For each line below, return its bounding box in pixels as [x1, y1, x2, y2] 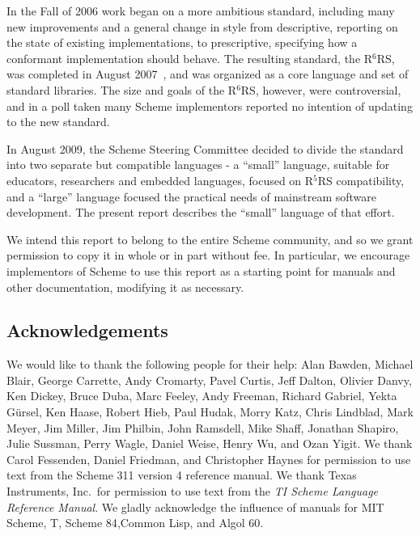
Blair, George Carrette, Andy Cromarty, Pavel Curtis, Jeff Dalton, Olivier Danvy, [6, 371, 412, 388]
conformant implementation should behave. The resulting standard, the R [6, 49, 373, 66]
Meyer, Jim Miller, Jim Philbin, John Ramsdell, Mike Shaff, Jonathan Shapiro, [6, 419, 399, 436]
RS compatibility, [317, 171, 405, 188]
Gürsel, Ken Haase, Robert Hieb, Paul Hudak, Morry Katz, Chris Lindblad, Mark [6, 403, 414, 420]
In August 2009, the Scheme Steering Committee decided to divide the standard [6, 140, 404, 157]
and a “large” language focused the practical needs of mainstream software [6, 188, 376, 205]
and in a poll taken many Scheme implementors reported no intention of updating [6, 97, 413, 114]
